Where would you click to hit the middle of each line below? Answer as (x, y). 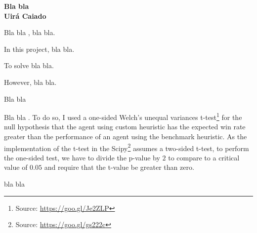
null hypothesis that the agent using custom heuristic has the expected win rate (125, 127)
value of (16, 167)
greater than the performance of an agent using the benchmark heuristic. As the (126, 136)
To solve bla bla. (29, 65)
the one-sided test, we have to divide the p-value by (82, 157)
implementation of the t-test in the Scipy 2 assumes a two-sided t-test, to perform (127, 147)
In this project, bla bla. (39, 49)
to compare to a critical (204, 157)
